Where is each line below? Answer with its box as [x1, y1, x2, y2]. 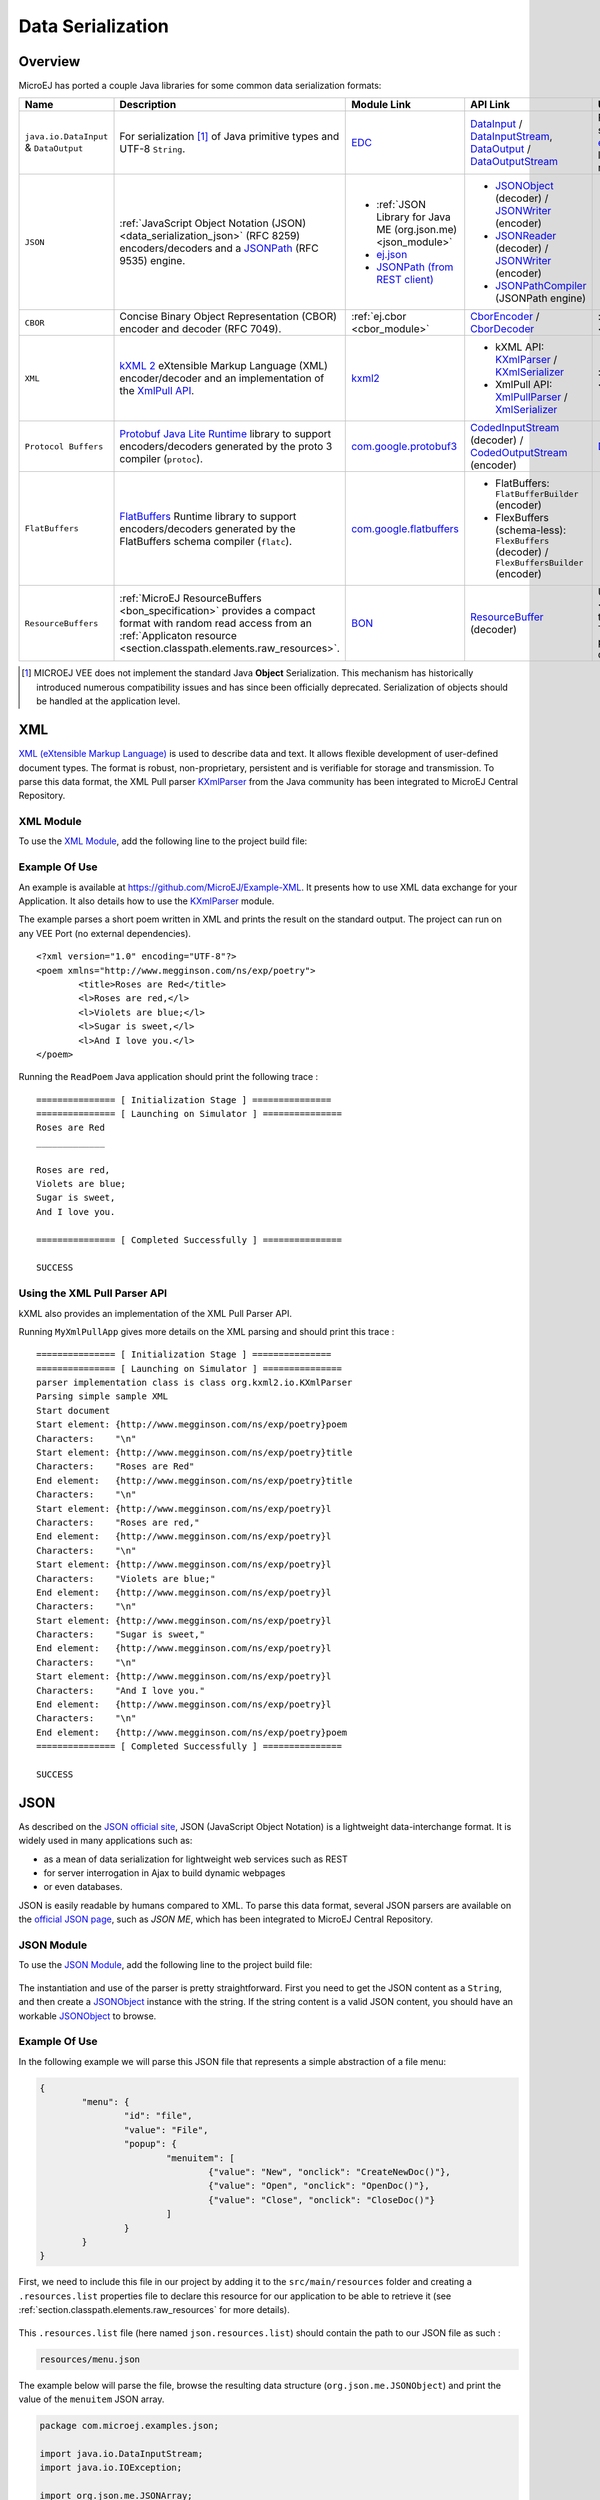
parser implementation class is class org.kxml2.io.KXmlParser [36, 1377, 353, 1389]
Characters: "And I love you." [36, 1685, 205, 1696]
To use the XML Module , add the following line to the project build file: [18, 835, 308, 847]
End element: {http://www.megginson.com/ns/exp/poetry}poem [36, 1726, 348, 1738]
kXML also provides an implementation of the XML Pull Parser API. [18, 1307, 293, 1319]
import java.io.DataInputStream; [39, 2448, 204, 2459]
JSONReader [495, 229, 557, 243]
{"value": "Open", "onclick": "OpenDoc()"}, [208, 2180, 430, 2192]
